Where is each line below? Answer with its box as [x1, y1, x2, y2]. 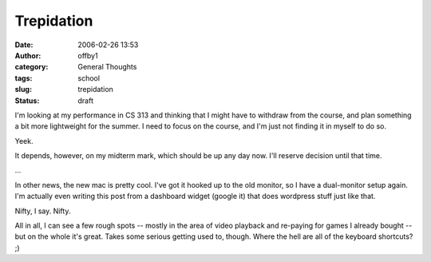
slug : [14, 85, 32, 94]
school [77, 73, 100, 83]
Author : [14, 50, 42, 60]
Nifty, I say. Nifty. [14, 206, 71, 216]
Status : [14, 96, 40, 105]
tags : [14, 73, 33, 83]
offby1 [77, 50, 99, 60]
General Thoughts [77, 62, 137, 72]
